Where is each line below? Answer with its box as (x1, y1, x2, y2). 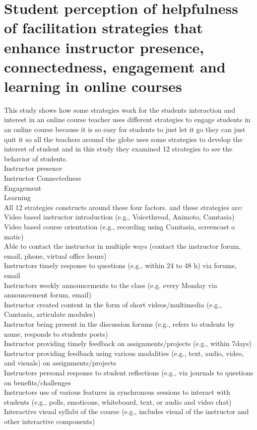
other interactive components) (4, 416, 95, 426)
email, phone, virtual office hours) (4, 250, 107, 261)
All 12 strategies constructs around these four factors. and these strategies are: (4, 202, 243, 212)
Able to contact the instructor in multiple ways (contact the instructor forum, (4, 241, 241, 251)
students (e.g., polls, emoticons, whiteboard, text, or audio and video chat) (4, 396, 232, 407)
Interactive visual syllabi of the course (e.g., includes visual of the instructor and (4, 406, 249, 417)
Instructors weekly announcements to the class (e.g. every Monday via (4, 280, 217, 290)
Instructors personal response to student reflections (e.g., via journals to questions (4, 367, 254, 377)
